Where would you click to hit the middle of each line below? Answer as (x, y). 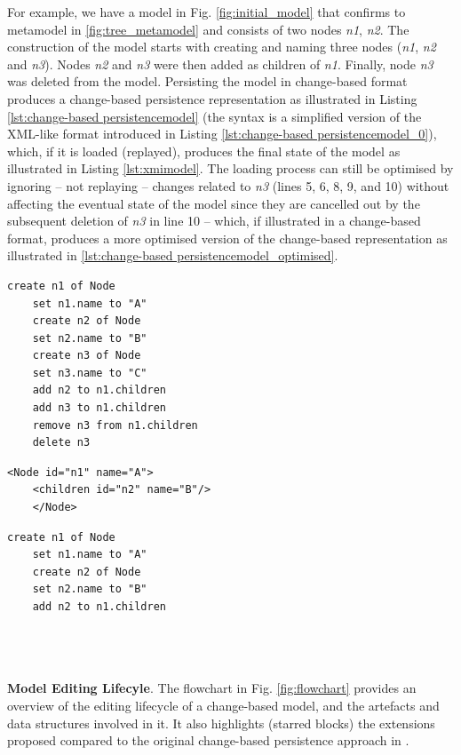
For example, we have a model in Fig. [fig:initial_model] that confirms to (207, 12)
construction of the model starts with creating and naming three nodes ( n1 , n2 (222, 47)
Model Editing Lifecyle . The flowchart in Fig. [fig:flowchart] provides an (212, 688)
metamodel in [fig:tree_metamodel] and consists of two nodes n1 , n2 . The (208, 29)
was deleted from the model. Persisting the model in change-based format (207, 81)
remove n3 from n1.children (115, 425)
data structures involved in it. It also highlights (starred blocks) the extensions (221, 723)
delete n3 (61, 443)
